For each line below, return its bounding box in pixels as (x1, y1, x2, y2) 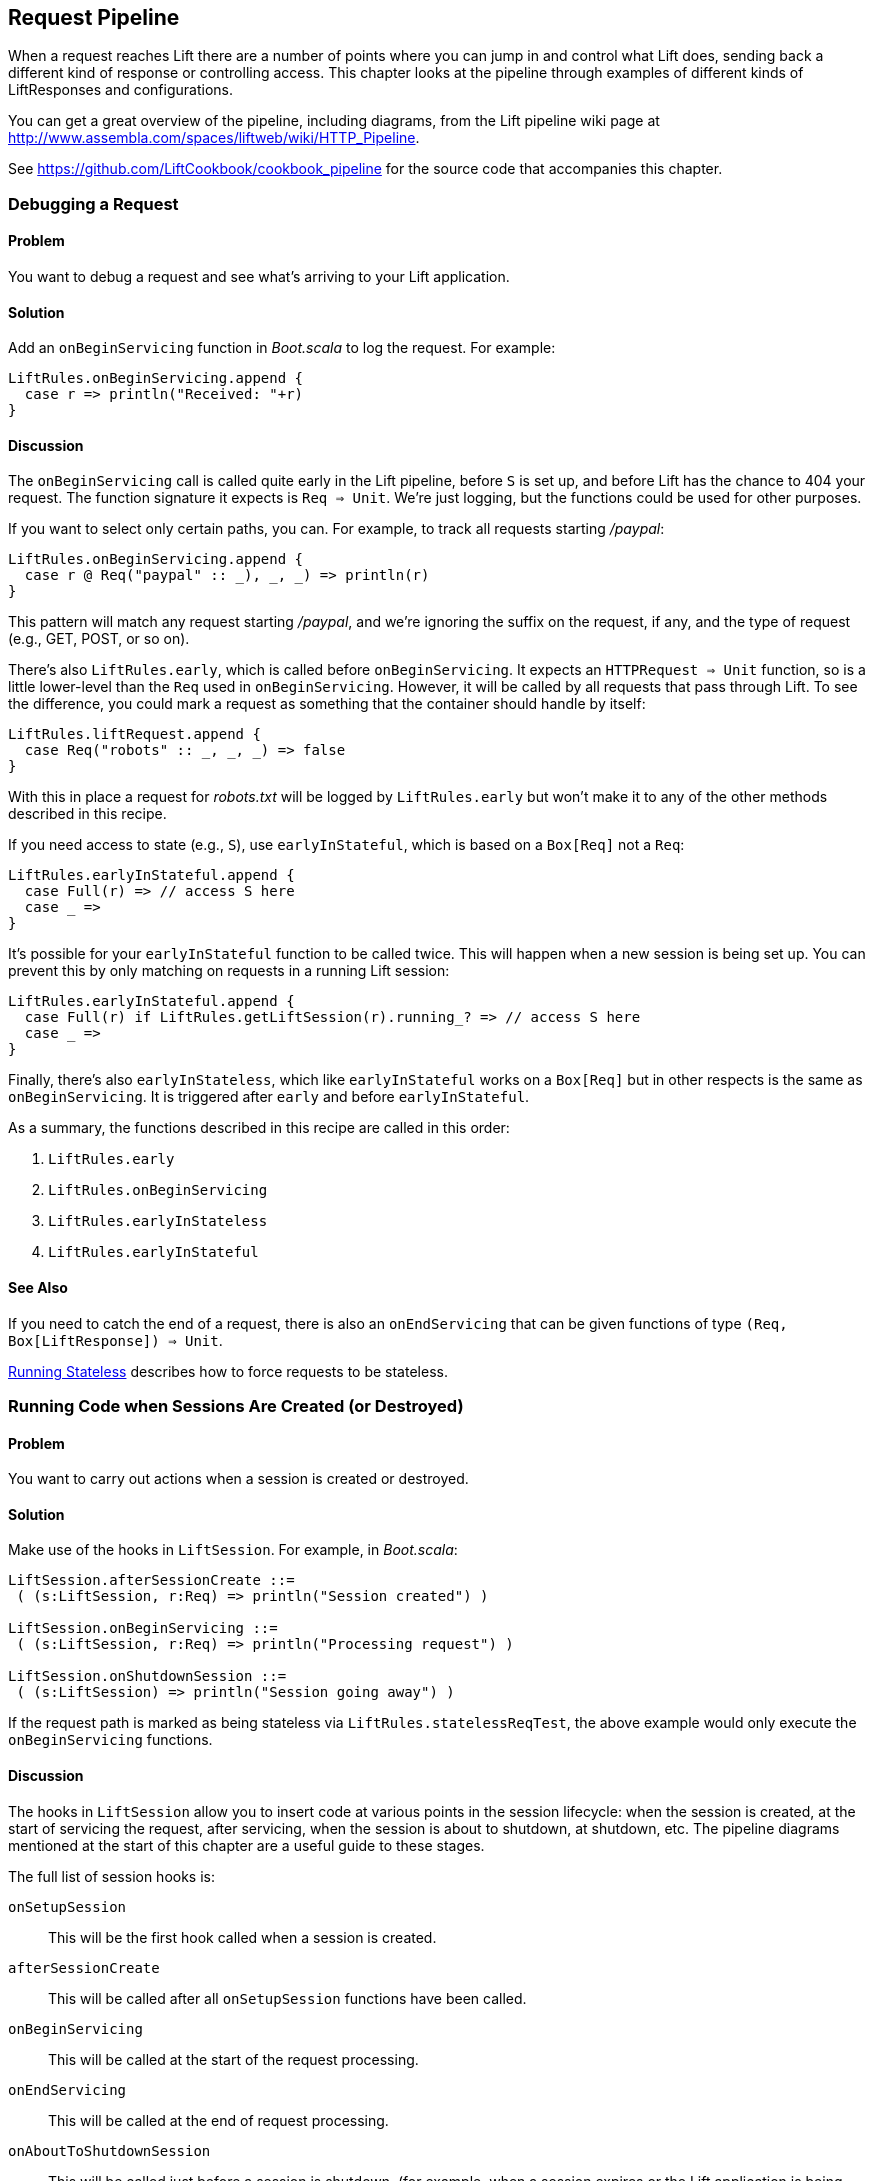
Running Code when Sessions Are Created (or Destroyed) (8, 1396, 464, 1417)
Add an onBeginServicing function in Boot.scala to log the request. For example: (8, 339, 556, 357)
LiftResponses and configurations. (8, 81, 233, 99)
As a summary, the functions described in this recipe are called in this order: (8, 1119, 510, 1137)
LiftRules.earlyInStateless (48, 1213, 268, 1230)
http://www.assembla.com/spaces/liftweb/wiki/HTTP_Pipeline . (8, 129, 420, 147)
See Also (8, 1279, 68, 1297)
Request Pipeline (8, 5, 180, 30)
